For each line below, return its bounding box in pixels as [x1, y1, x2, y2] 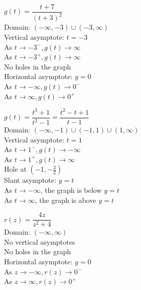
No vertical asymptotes [4, 236, 75, 247]
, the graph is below [40, 185, 102, 195]
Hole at [4, 164, 27, 174]
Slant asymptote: [4, 175, 56, 185]
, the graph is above [35, 194, 96, 205]
